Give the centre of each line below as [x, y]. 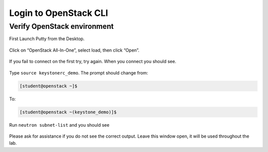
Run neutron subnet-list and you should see [59, 125]
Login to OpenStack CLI [59, 13]
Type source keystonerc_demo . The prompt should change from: [79, 73]
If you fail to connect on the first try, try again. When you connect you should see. [93, 62]
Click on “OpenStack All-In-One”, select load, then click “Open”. [74, 50]
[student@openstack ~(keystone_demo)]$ [68, 112]
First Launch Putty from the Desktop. [47, 39]
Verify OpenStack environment [62, 26]
